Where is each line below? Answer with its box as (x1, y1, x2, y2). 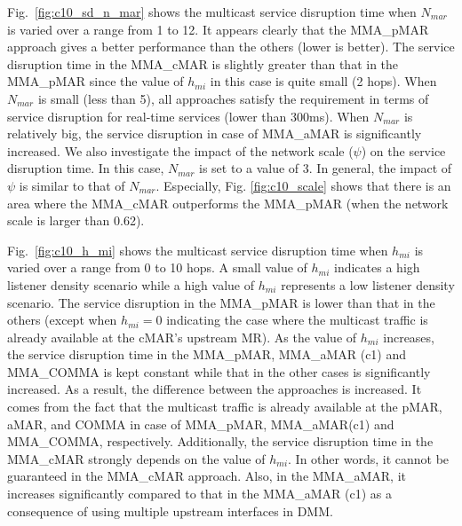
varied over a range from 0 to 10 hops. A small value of (7, 258, 307, 277)
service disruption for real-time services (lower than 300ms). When (7, 106, 370, 125)
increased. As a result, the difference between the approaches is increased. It (7, 380, 422, 398)
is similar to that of (19, 176, 125, 194)
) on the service (361, 141, 446, 160)
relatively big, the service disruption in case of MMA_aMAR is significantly (7, 124, 422, 143)
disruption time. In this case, (7, 159, 164, 177)
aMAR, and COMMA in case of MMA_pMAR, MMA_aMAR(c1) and (7, 414, 394, 433)
